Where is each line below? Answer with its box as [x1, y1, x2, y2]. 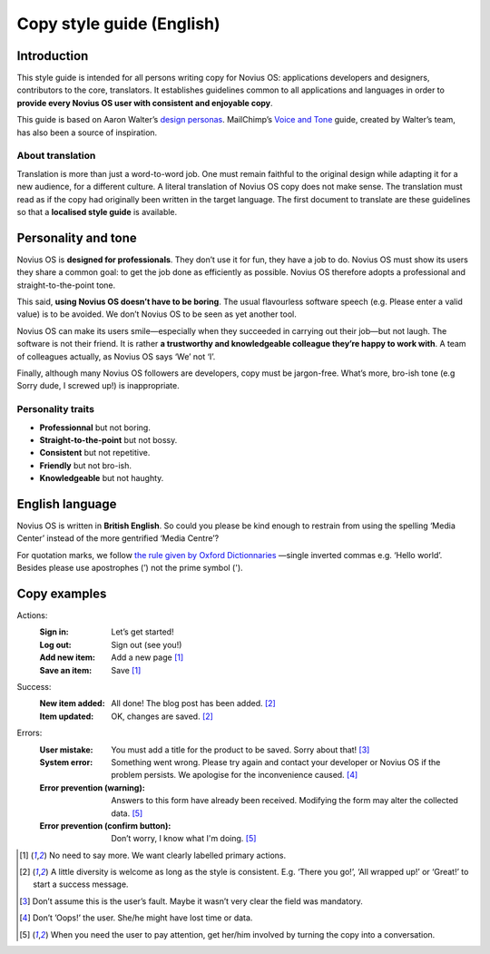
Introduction [16, 48, 89, 64]
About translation [16, 150, 96, 162]
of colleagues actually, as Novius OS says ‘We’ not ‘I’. [16, 350, 216, 362]
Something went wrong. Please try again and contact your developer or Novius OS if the [111, 756, 441, 767]
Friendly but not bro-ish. [39, 459, 132, 471]
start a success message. [33, 879, 129, 890]
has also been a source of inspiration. [16, 127, 158, 138]
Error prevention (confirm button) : [39, 820, 171, 831]
